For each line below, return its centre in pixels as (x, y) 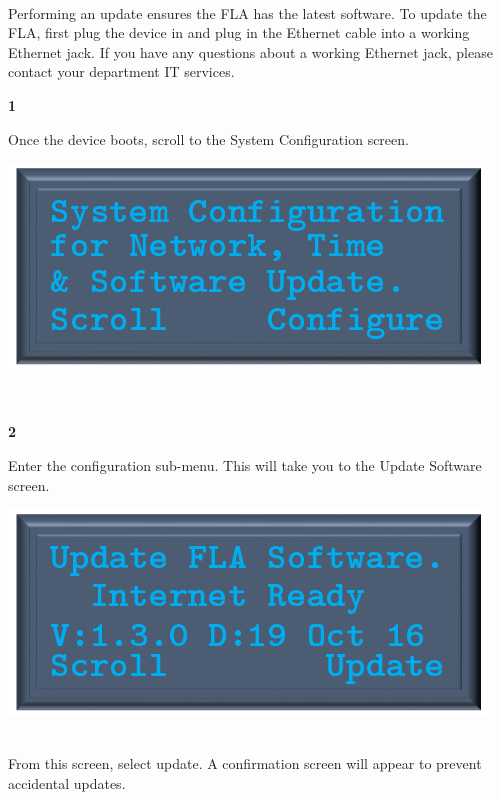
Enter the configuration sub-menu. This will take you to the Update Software (245, 464)
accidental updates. (67, 782)
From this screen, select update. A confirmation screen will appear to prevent (245, 763)
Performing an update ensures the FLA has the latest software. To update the (247, 12)
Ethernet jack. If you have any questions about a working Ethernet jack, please (250, 51)
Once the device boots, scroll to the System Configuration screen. (208, 138)
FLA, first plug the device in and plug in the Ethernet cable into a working (239, 32)
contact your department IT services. (121, 71)
